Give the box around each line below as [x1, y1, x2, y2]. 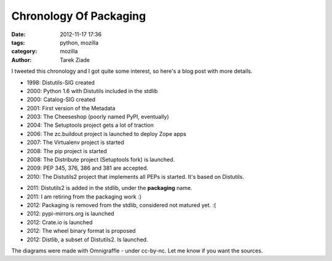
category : [11, 48, 38, 55]
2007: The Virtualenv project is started [26, 138, 124, 146]
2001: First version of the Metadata [26, 104, 116, 112]
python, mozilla [60, 39, 99, 46]
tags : [11, 39, 25, 46]
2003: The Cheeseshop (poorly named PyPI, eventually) [26, 113, 169, 121]
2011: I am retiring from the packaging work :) [26, 193, 141, 200]
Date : [11, 31, 26, 38]
